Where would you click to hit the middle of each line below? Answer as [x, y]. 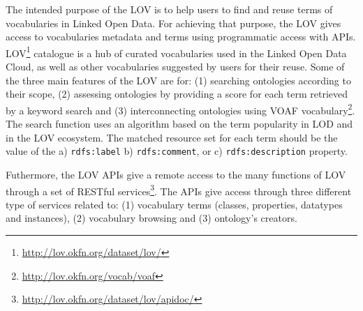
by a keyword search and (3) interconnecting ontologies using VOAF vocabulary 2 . [180, 109]
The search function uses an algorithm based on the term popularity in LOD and [179, 124]
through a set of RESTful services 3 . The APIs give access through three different [179, 190]
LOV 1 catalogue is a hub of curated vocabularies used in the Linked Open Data [176, 52]
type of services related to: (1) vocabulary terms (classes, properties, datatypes [174, 204]
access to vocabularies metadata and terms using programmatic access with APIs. [181, 37]
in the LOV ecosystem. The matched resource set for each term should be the [172, 137]
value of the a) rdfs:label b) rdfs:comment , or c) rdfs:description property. [177, 151]
